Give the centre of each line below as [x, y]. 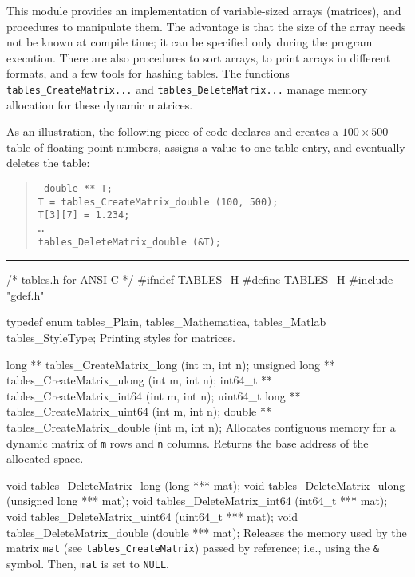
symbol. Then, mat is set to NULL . [88, 563]
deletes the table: [48, 163]
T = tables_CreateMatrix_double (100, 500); [158, 202]
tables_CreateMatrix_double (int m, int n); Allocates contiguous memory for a [201, 427]
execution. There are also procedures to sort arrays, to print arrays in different [199, 57]
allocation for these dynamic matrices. [100, 104]
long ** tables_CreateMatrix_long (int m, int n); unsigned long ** [171, 364]
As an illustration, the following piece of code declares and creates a [173, 131]
